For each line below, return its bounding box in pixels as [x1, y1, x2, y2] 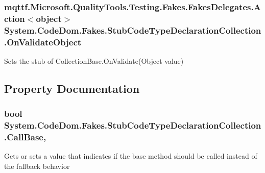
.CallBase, [4, 131, 46, 143]
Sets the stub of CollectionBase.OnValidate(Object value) [4, 55, 184, 66]
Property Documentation [4, 80, 140, 96]
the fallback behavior [4, 161, 70, 171]
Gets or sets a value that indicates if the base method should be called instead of [4, 151, 257, 161]
